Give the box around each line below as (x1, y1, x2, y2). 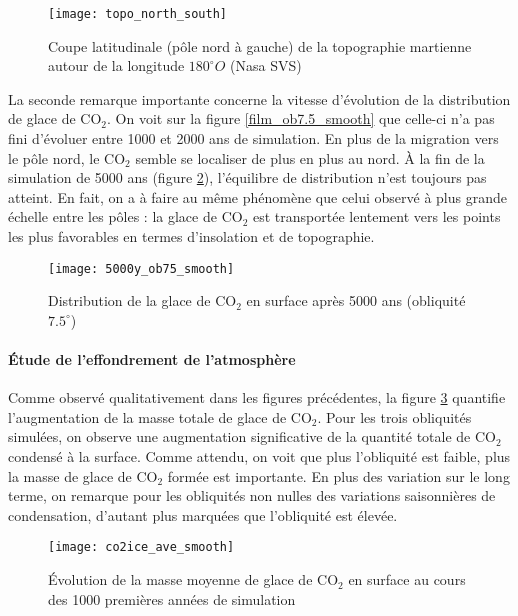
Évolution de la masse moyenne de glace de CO (48, 569, 339, 590)
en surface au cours (348, 569, 466, 590)
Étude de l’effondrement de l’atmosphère (8, 349, 296, 370)
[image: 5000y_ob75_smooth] (48, 261, 235, 276)
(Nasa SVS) (230, 55, 302, 76)
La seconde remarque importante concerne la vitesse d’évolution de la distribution (8, 88, 511, 109)
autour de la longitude (48, 55, 185, 76)
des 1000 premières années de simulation (48, 588, 296, 609)
